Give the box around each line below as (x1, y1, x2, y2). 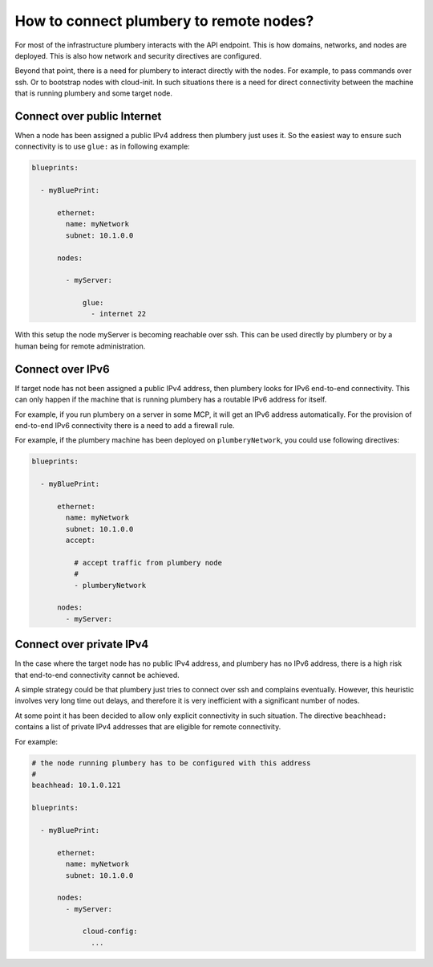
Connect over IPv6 (14, 362, 110, 376)
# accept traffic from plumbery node (73, 558, 222, 567)
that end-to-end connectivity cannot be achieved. (14, 670, 180, 679)
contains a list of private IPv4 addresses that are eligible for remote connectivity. (14, 722, 281, 732)
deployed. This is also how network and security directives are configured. (14, 51, 262, 60)
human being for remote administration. (14, 341, 146, 351)
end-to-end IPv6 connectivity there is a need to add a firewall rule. (14, 420, 235, 430)
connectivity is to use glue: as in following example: (14, 141, 190, 152)
